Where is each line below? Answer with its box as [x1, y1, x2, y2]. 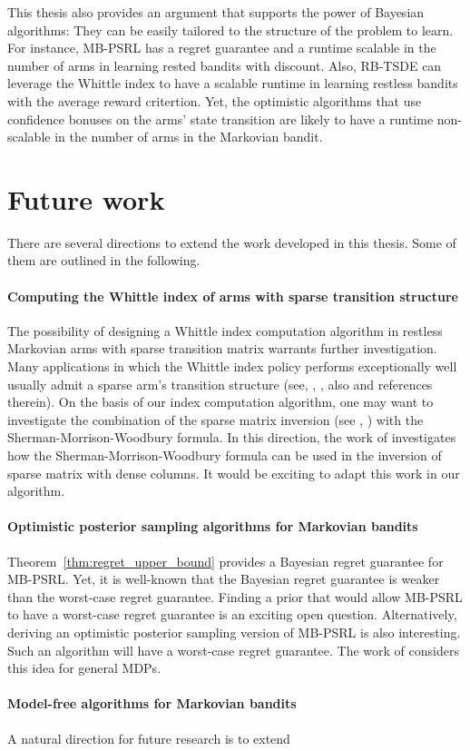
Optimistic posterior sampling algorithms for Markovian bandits [7, 517, 418, 536]
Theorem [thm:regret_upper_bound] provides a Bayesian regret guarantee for [7, 551, 444, 570]
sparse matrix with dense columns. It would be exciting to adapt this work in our [7, 463, 460, 482]
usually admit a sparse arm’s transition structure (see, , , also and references [7, 374, 433, 393]
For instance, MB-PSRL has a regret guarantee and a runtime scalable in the [7, 38, 436, 57]
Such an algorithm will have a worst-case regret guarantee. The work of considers [7, 640, 459, 659]
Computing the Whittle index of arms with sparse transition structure [7, 286, 458, 305]
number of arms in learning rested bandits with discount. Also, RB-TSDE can [7, 55, 442, 74]
